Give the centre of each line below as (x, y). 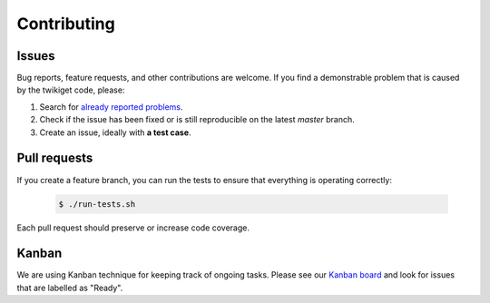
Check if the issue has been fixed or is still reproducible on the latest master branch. (197, 120)
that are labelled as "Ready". (70, 288)
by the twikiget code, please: (71, 90)
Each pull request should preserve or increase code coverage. (133, 228)
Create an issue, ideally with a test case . (115, 132)
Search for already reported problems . (111, 107)
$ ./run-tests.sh (97, 204)
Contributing (66, 24)
